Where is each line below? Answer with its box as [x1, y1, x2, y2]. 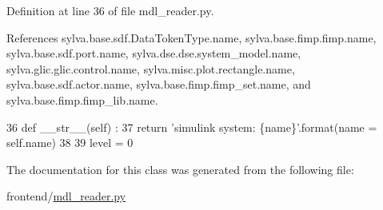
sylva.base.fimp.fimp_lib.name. [6, 91, 158, 108]
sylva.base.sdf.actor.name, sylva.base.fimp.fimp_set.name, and [6, 76, 311, 93]
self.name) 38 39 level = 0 [6, 134, 134, 151]
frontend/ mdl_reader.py [6, 188, 126, 204]
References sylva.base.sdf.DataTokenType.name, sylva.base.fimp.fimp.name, [6, 29, 377, 46]
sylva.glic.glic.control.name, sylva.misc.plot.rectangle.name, [6, 60, 295, 77]
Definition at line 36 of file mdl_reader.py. [6, 2, 214, 18]
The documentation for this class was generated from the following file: [6, 160, 354, 177]
